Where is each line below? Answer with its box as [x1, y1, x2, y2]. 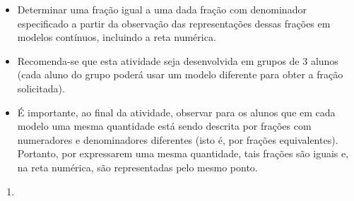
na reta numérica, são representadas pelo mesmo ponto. [17, 159, 258, 174]
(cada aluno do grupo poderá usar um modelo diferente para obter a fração [17, 67, 343, 82]
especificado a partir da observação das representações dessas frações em [17, 16, 331, 30]
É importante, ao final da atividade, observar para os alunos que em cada [17, 104, 336, 119]
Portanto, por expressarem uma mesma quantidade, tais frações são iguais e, [17, 146, 349, 161]
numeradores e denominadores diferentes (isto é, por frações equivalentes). [17, 132, 338, 147]
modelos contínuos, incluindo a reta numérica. [17, 30, 216, 44]
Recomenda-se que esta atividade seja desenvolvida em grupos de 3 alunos [17, 53, 338, 68]
